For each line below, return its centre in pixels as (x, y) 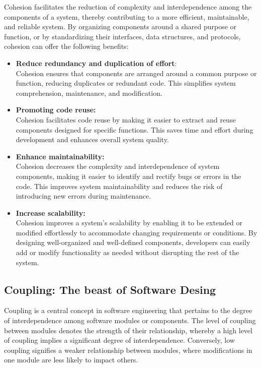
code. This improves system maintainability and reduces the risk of (119, 186)
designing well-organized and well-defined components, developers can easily (133, 242)
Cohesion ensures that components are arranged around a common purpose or (136, 73)
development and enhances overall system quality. (92, 139)
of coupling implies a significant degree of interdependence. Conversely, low (119, 340)
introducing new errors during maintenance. (83, 196)
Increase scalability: (51, 212)
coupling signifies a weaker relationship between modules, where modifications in (128, 350)
